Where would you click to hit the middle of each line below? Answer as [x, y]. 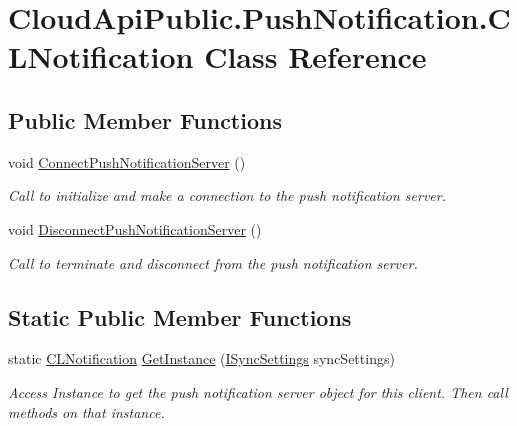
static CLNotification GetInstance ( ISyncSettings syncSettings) [201, 358]
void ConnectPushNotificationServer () [127, 161]
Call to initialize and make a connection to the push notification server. [227, 195]
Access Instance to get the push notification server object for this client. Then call [258, 391]
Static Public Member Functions [180, 316]
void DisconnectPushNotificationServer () [135, 228]
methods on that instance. [86, 411]
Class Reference [315, 56]
